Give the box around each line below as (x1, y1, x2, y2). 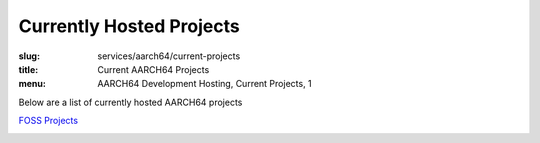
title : (18, 63, 39, 75)
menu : (18, 78, 47, 90)
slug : (18, 50, 40, 62)
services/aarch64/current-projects (97, 50, 241, 62)
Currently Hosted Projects (18, 15, 240, 37)
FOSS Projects (18, 115, 79, 127)
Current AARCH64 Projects (97, 63, 210, 75)
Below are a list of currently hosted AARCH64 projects (18, 96, 243, 108)
